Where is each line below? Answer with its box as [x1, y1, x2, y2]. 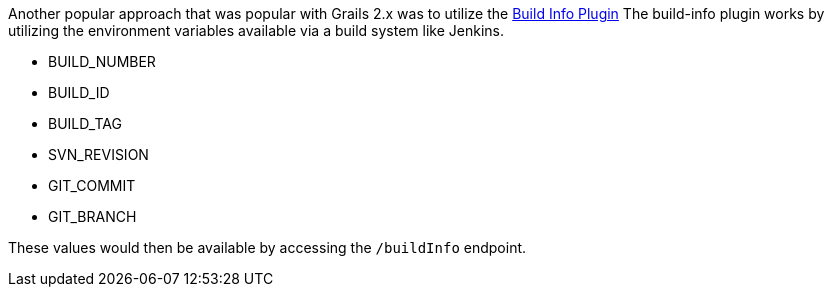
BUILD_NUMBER [48, 53, 156, 70]
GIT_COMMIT [48, 177, 136, 194]
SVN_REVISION [48, 146, 149, 163]
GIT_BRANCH [48, 208, 137, 225]
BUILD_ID [48, 84, 110, 101]
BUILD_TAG [48, 115, 122, 132]
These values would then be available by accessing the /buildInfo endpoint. [8, 239, 527, 256]
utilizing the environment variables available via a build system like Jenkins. [8, 22, 505, 39]
